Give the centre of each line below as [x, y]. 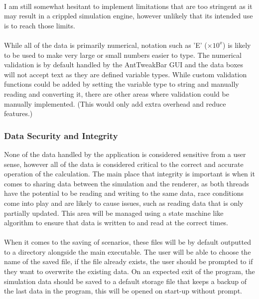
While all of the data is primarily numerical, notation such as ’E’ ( [106, 45]
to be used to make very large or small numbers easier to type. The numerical [123, 55]
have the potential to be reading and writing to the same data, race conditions [124, 193]
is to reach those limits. [40, 25]
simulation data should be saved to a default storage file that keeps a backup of [125, 281]
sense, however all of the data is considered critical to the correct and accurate [124, 164]
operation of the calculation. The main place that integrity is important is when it [129, 174]
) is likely [237, 45]
